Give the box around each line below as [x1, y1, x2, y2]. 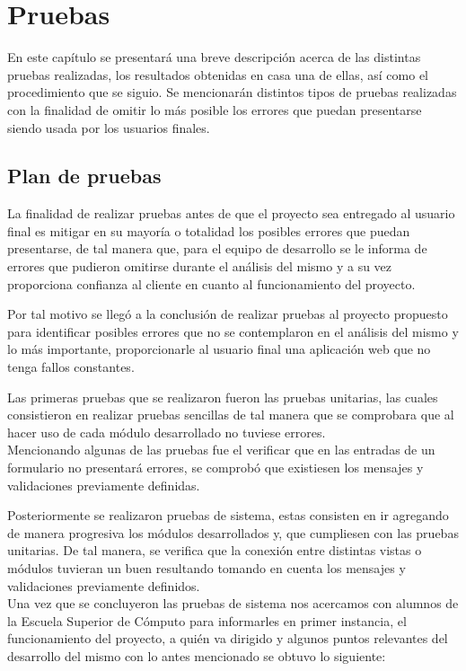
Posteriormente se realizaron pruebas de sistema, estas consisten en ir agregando [7, 506, 449, 525]
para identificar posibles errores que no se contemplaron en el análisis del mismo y [7, 322, 459, 340]
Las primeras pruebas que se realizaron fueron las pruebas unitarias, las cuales [7, 387, 438, 406]
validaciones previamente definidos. [7, 576, 200, 595]
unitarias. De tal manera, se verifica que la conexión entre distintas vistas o [7, 541, 422, 560]
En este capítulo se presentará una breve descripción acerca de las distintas [7, 48, 421, 66]
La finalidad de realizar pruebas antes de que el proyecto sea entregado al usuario [7, 204, 455, 223]
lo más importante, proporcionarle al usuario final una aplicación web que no [7, 340, 431, 358]
